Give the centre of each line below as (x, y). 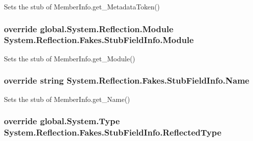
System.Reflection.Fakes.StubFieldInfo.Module (99, 40)
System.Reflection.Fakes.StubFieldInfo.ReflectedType (113, 132)
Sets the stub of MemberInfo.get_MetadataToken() (82, 6)
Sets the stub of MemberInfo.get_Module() (70, 58)
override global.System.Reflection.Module (89, 28)
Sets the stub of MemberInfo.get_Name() (67, 99)
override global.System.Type (62, 121)
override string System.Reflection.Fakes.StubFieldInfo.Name (127, 80)
